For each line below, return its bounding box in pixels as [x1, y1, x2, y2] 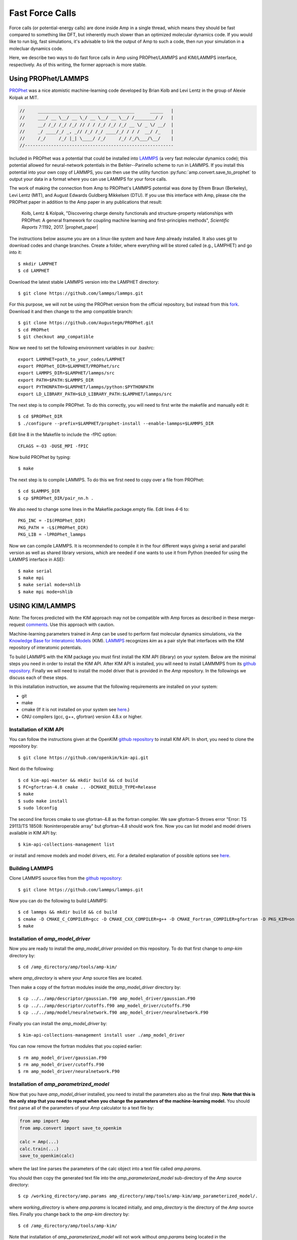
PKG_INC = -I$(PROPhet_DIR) [18, 518, 86, 523]
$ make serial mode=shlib [18, 582, 81, 588]
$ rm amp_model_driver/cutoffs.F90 [18, 1061, 104, 1067]
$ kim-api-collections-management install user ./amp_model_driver [18, 1032, 185, 1038]
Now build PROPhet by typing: [9, 454, 71, 460]
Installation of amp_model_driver [9, 935, 91, 942]
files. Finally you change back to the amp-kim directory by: [9, 1211, 130, 1217]
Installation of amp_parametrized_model [9, 1081, 109, 1088]
